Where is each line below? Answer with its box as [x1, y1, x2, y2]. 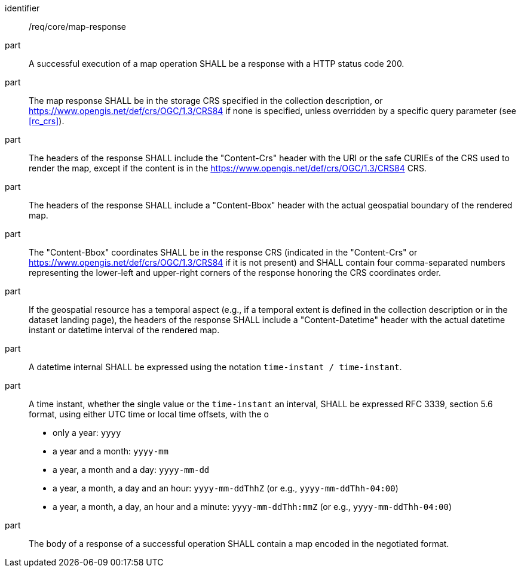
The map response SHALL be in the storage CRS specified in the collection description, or [29, 96, 383, 106]
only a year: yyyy [53, 428, 121, 438]
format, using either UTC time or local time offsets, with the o [29, 409, 269, 419]
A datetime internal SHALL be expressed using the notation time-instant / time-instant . [29, 362, 402, 372]
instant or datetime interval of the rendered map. [29, 325, 220, 335]
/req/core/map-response [29, 21, 127, 32]
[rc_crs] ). [29, 116, 65, 126]
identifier [5, 3, 40, 13]
